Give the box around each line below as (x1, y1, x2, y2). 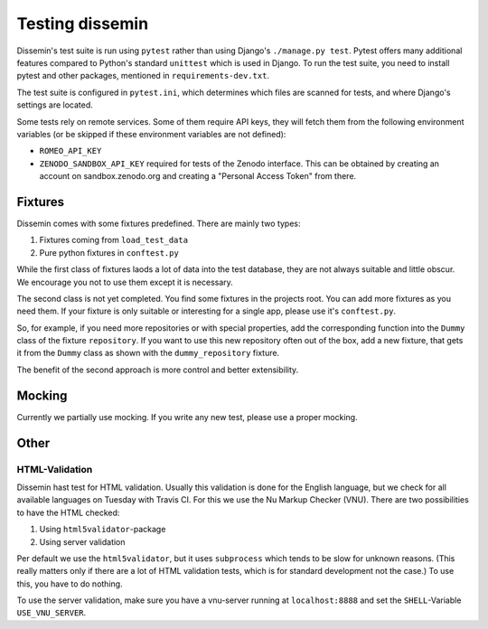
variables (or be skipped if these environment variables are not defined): (16, 128, 286, 139)
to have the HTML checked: (16, 507, 120, 518)
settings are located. (16, 99, 94, 110)
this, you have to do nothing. (16, 578, 123, 589)
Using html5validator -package (39, 524, 166, 535)
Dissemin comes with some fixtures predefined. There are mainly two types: (16, 218, 302, 229)
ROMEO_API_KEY (39, 146, 102, 156)
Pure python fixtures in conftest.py (39, 247, 180, 258)
